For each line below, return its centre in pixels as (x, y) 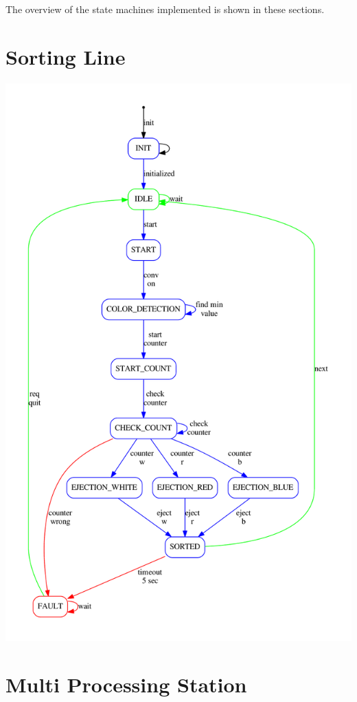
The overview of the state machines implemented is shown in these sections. (165, 9)
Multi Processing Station (126, 684)
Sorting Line (66, 56)
